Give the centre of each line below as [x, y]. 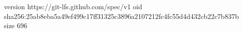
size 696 [16, 25]
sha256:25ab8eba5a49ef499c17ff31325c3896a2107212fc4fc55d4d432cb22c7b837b [121, 16]
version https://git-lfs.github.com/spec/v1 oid [73, 6]
